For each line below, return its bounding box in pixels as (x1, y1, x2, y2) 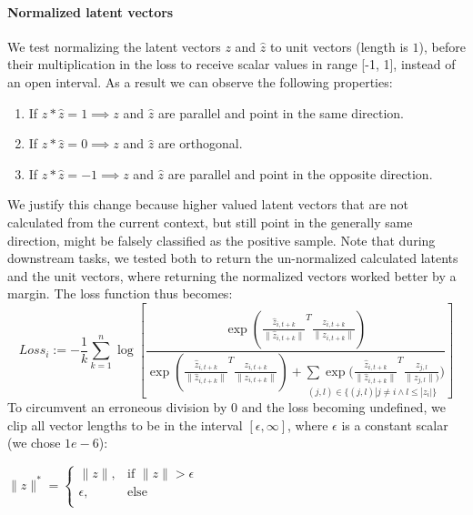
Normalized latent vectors (7, 2, 174, 21)
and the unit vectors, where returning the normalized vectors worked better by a (7, 266, 457, 285)
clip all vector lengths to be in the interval (7, 415, 243, 434)
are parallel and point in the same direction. (157, 103, 404, 122)
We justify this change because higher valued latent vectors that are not (7, 195, 409, 214)
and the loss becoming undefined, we (241, 398, 446, 417)
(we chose (7, 433, 61, 452)
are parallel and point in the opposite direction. (167, 164, 433, 183)
